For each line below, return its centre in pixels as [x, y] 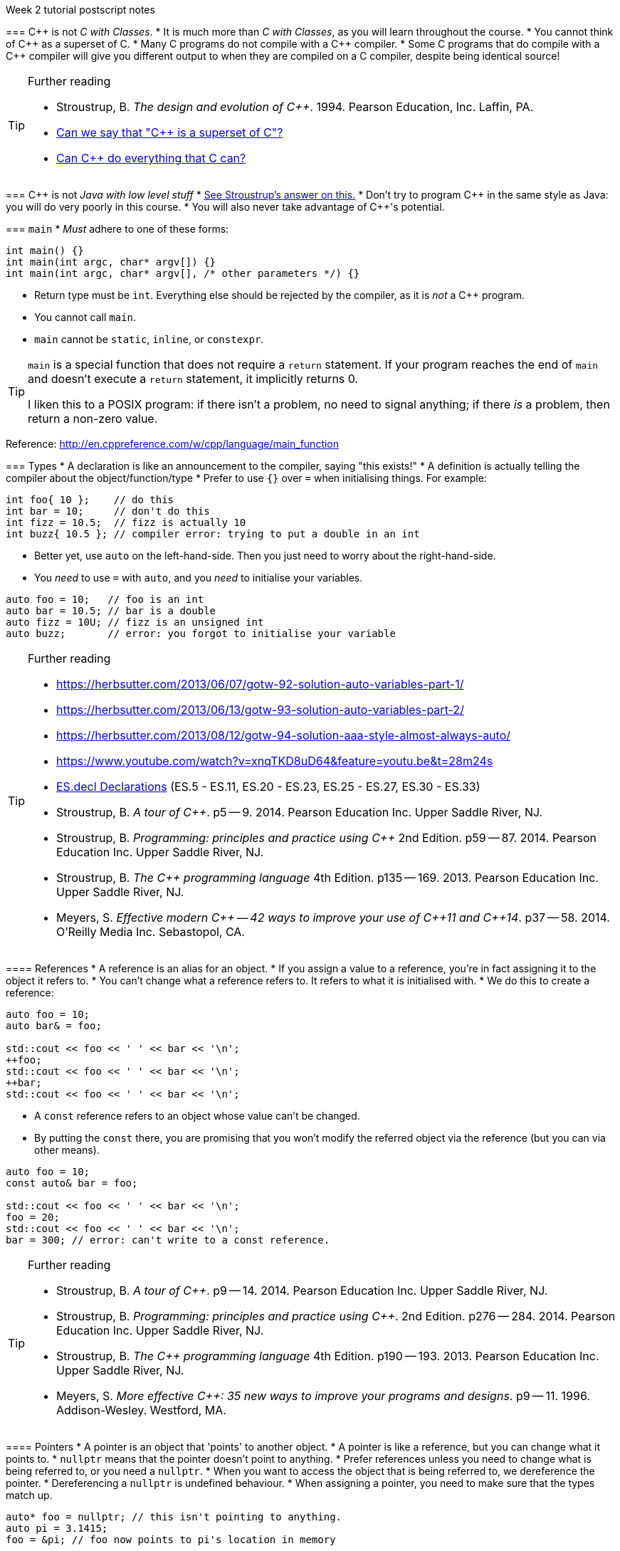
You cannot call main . [85, 317]
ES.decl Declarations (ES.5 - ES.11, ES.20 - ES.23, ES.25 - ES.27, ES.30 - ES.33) [268, 787]
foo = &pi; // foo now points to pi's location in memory [171, 1540]
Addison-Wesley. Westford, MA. [141, 1410]
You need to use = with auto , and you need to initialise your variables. [199, 578]
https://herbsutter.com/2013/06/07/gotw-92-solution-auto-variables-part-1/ [260, 684]
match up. [29, 1495]
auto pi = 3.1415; [57, 1528]
